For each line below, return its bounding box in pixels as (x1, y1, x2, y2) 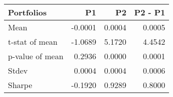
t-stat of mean (8, 36, 58, 47)
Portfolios (8, 6, 47, 18)
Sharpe (8, 79, 32, 91)
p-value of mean (8, 50, 64, 62)
